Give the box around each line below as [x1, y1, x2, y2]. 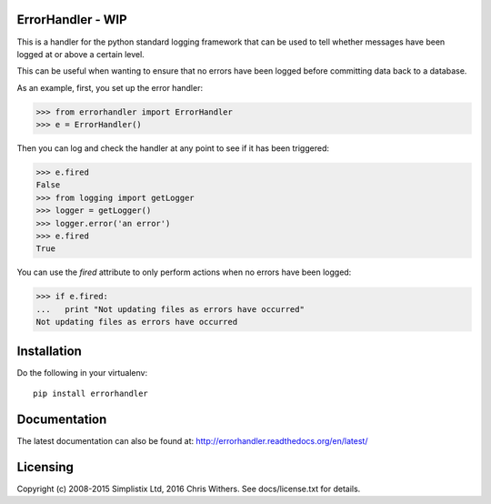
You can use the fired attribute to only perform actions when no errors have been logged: [16, 267, 352, 277]
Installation [16, 343, 82, 358]
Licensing [16, 459, 75, 475]
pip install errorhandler [33, 388, 149, 399]
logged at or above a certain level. [16, 48, 145, 59]
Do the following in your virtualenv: [16, 367, 148, 378]
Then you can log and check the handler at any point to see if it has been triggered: [16, 143, 330, 154]
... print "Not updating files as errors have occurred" [35, 304, 305, 314]
